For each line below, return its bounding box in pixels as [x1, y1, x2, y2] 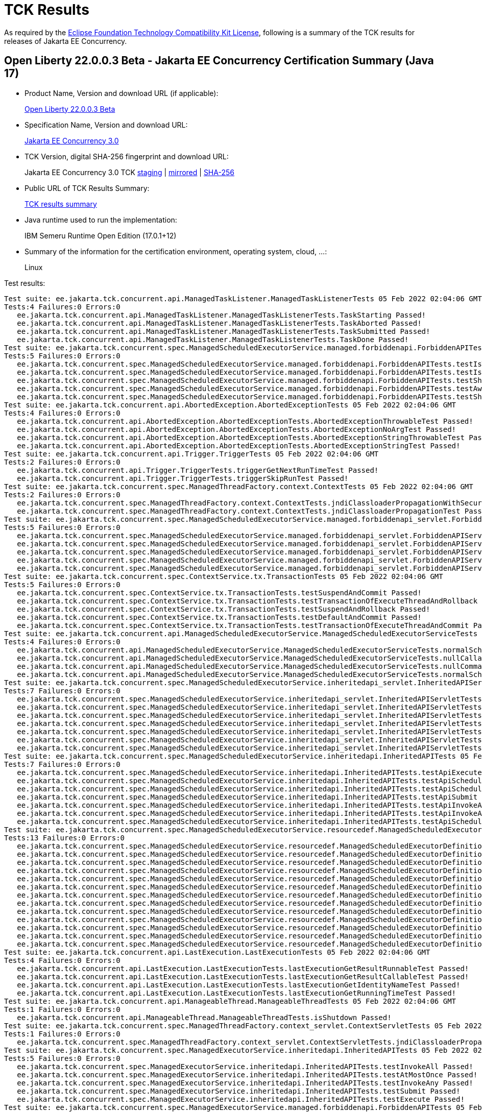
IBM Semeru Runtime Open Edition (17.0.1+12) [25, 231, 177, 240]
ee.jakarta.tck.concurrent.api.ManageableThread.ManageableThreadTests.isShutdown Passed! [17, 1013, 392, 1022]
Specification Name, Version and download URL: [25, 120, 188, 129]
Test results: [4, 278, 45, 287]
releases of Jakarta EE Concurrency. [4, 36, 127, 45]
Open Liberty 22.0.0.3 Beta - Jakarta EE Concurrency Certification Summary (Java [4, 54, 434, 67]
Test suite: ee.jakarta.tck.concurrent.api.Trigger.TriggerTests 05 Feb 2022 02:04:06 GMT [4, 449, 379, 458]
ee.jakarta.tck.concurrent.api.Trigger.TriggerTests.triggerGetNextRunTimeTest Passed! [17, 466, 379, 474]
